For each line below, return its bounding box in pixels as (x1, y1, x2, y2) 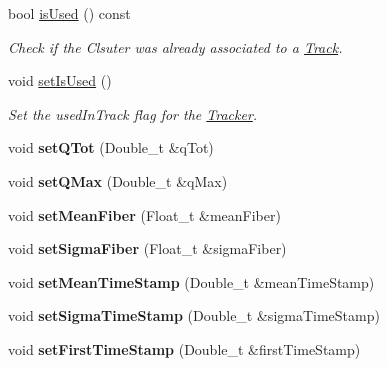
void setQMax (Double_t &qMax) (8, 170, 228, 191)
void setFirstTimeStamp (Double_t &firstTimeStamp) (8, 338, 361, 359)
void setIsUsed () (8, 70, 112, 91)
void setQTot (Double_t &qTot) (8, 137, 214, 158)
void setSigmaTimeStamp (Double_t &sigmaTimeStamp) (8, 305, 380, 326)
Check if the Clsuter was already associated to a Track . (8, 36, 343, 57)
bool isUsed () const (8, 3, 131, 23)
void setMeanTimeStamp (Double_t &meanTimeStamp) (8, 271, 375, 292)
